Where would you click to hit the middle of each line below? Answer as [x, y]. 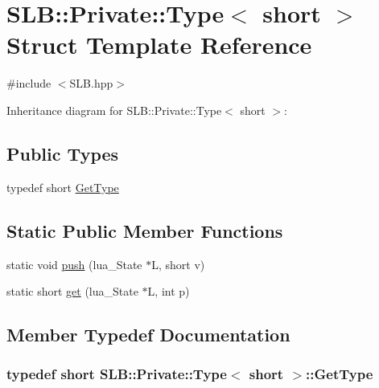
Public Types [63, 153]
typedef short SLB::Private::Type [117, 374]
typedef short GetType [63, 187]
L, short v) [178, 264]
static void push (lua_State [74, 264]
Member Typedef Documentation [148, 335]
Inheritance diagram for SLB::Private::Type [114, 110]
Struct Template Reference [159, 45]
